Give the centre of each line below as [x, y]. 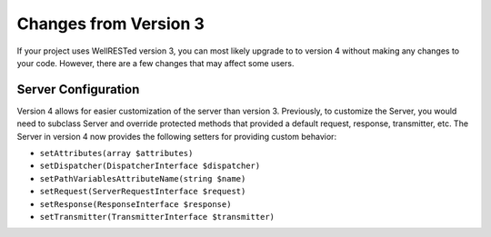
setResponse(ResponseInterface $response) [135, 204]
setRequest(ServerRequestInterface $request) [143, 192]
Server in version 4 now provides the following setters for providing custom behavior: [176, 136]
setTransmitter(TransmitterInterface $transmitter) [157, 217]
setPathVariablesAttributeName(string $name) [143, 178]
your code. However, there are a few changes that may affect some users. [155, 63]
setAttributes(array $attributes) [116, 153]
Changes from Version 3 [110, 24]
